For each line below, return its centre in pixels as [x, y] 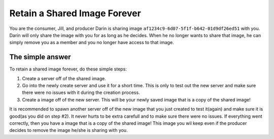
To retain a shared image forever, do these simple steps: [68, 69]
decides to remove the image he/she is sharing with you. [68, 130]
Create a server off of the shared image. [64, 78]
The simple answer [40, 57]
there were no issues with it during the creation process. [81, 93]
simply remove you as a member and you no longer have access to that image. [92, 43]
